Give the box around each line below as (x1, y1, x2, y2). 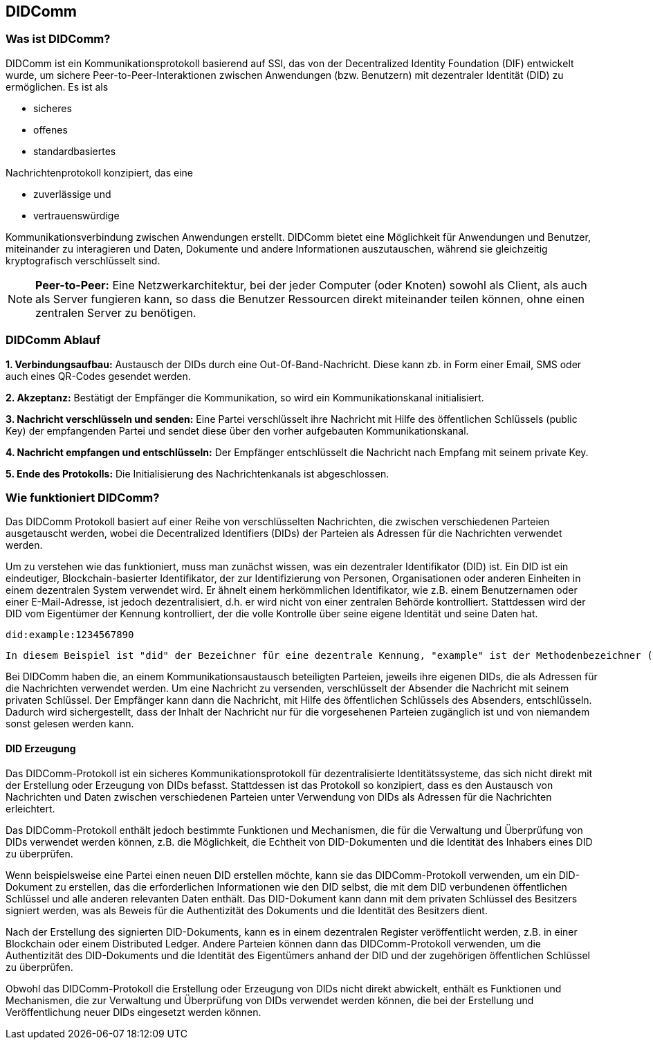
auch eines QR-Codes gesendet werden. (6, 370, 191, 382)
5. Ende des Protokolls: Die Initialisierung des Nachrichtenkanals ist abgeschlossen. (6, 467, 389, 480)
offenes (33, 123, 68, 136)
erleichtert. (6, 802, 55, 815)
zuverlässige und (33, 188, 111, 200)
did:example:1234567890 (6, 629, 134, 641)
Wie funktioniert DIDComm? (6, 490, 160, 505)
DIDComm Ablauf (6, 333, 101, 347)
